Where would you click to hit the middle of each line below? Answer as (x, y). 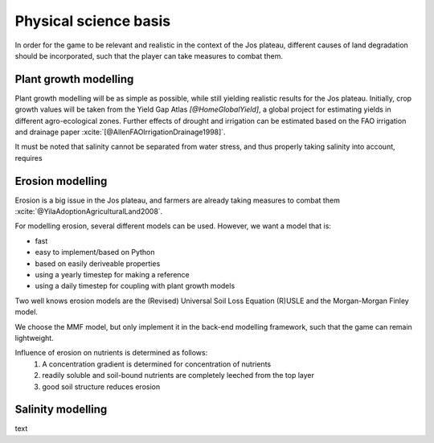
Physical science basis (93, 21)
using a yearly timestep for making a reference (112, 275)
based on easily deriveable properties (98, 263)
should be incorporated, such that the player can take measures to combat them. (149, 55)
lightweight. (34, 338)
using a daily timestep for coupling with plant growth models (135, 286)
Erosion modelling (61, 181)
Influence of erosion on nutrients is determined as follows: (111, 353)
